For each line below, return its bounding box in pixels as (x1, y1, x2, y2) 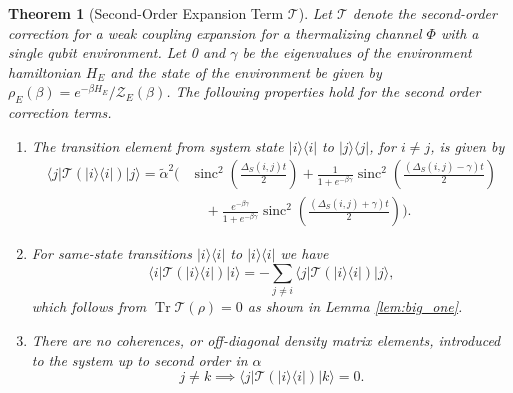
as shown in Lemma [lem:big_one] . (247, 296, 463, 317)
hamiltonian (8, 61, 81, 82)
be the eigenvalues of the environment (242, 42, 472, 63)
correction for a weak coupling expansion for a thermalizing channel (8, 22, 422, 43)
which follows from (31, 296, 147, 317)
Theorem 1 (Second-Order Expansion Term (8, 3, 284, 23)
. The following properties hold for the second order (166, 81, 481, 102)
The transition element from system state (31, 135, 284, 156)
